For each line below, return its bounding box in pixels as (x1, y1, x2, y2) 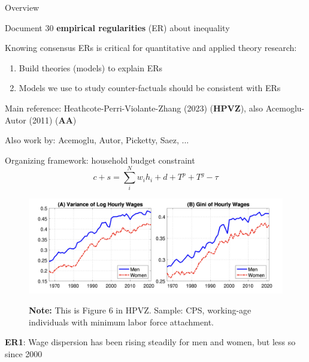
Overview (5, 1, 40, 13)
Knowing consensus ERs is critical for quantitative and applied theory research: (5, 41, 297, 54)
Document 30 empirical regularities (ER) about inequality (5, 21, 230, 34)
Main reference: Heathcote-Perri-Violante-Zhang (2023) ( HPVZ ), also (5, 101, 263, 114)
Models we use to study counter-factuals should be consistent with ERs (19, 82, 281, 94)
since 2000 (5, 348, 43, 360)
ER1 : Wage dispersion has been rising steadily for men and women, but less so (5, 336, 296, 348)
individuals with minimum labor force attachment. (29, 315, 214, 328)
